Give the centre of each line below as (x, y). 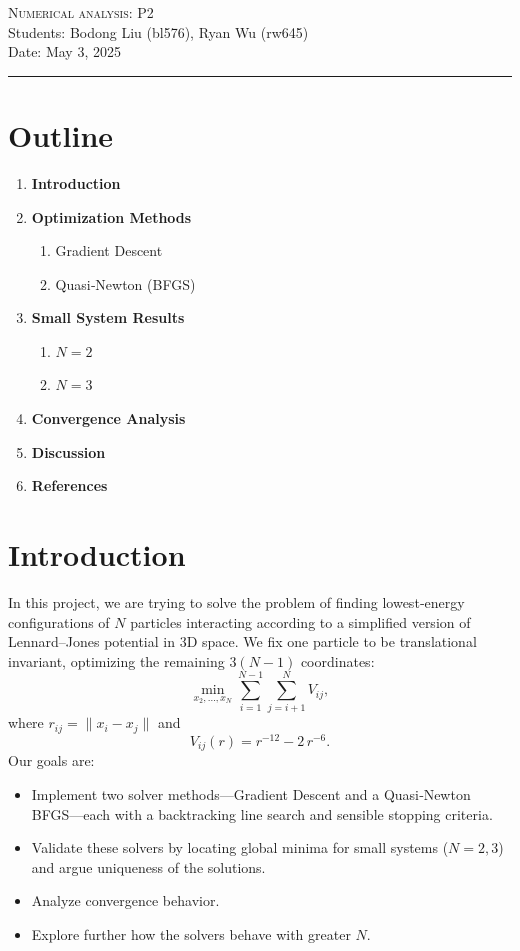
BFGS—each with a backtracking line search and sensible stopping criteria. (262, 813)
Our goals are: (51, 760)
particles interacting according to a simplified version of (300, 621)
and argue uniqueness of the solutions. (148, 866)
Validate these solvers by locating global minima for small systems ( (240, 847)
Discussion (68, 451)
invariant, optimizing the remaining (116, 660)
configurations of (59, 621)
